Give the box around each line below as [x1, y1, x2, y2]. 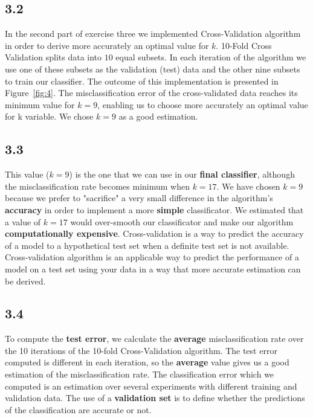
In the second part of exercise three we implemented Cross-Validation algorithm [5, 27, 301, 40]
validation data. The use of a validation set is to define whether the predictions [5, 391, 305, 404]
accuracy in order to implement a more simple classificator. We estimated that [5, 203, 304, 216]
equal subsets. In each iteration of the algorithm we [115, 51, 306, 63]
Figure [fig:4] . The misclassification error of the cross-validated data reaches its [5, 86, 298, 99]
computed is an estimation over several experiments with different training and [5, 379, 297, 392]
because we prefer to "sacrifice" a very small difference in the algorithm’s [5, 191, 273, 204]
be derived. [5, 274, 46, 287]
